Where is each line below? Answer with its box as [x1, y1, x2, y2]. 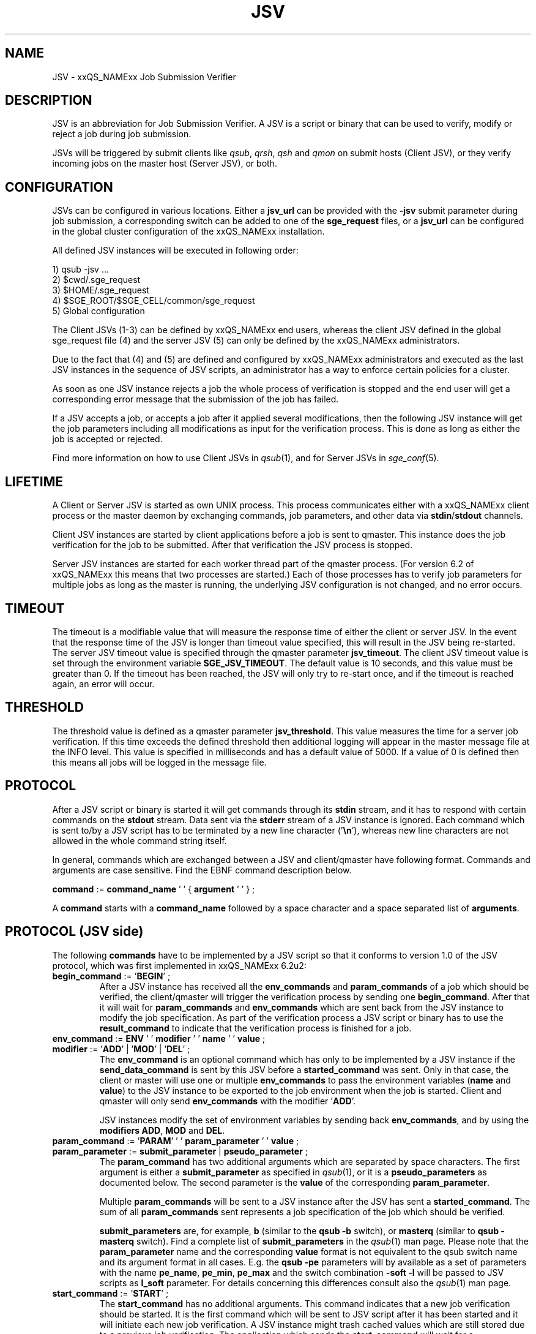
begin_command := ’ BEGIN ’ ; [52, 970, 171, 981]
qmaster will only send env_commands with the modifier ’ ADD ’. [99, 1095, 355, 1106]
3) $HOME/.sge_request [52, 285, 149, 296]
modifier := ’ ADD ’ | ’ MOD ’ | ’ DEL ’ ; [52, 1043, 190, 1054]
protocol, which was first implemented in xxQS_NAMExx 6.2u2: [52, 960, 307, 971]
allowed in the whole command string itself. [52, 835, 227, 846]
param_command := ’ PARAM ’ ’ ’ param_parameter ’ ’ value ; [52, 1135, 299, 1146]
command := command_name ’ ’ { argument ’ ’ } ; [52, 883, 255, 894]
